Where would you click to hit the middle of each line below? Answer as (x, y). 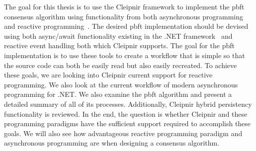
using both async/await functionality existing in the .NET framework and (118, 36)
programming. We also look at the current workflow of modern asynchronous (121, 84)
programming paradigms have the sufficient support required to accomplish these (128, 123)
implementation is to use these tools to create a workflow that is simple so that (125, 55)
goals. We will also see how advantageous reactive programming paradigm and (123, 133)
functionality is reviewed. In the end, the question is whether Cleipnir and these (126, 113)
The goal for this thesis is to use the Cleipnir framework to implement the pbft (124, 6)
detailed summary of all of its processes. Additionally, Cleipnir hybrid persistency (128, 104)
